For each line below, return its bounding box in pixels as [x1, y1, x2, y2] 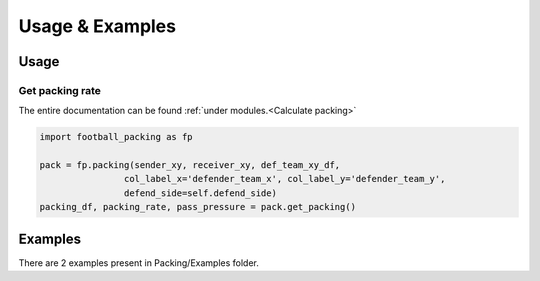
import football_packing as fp [39, 131, 194, 143]
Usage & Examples [18, 15, 177, 37]
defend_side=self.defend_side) [123, 187, 277, 199]
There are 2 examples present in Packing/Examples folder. [18, 256, 260, 269]
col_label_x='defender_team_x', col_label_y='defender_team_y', [123, 173, 446, 185]
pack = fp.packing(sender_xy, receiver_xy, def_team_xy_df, [39, 160, 341, 171]
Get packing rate [18, 83, 102, 97]
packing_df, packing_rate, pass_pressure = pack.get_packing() [39, 201, 357, 213]
